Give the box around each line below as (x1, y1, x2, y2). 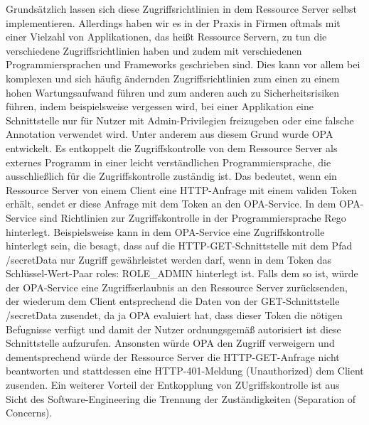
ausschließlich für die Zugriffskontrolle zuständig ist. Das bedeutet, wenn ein (6, 168, 337, 183)
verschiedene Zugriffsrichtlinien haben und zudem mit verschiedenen (6, 43, 302, 58)
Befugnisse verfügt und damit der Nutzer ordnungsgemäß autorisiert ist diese (6, 321, 341, 336)
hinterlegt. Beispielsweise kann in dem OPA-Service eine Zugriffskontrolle (6, 224, 325, 239)
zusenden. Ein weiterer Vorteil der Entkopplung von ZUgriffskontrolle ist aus (6, 377, 340, 392)
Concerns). (6, 405, 53, 420)
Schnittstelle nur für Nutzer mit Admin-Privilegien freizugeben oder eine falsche (6, 112, 354, 127)
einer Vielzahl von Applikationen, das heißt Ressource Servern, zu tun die (6, 29, 327, 44)
